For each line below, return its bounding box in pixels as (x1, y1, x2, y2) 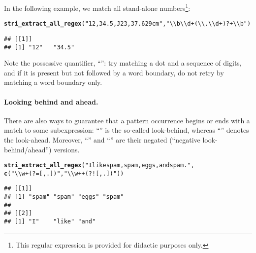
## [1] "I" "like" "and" (4, 218, 96, 225)
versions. (54, 144, 80, 154)
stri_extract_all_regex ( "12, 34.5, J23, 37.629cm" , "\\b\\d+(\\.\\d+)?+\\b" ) (4, 20, 251, 28)
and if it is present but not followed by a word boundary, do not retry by (4, 67, 224, 77)
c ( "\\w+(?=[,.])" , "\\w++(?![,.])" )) (4, 170, 124, 177)
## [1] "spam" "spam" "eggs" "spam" (4, 193, 124, 201)
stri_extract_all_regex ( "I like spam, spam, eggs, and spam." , (4, 162, 194, 169)
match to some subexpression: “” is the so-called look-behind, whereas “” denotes (4, 125, 249, 135)
